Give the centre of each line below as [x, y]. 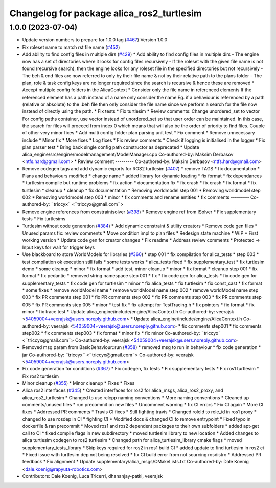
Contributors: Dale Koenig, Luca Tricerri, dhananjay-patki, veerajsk [93, 476]
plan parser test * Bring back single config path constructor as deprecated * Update [111, 147]
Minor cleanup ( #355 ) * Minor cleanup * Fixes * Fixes [78, 383]
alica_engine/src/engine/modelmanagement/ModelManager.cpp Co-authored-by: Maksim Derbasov [128, 154]
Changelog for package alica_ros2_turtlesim [106, 13]
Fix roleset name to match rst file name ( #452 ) [71, 47]
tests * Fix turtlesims [44, 219]
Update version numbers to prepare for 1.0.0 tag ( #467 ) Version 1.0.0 [95, 40]
